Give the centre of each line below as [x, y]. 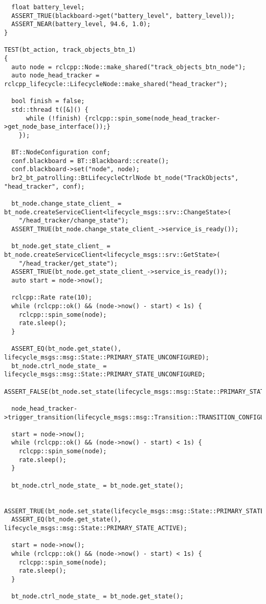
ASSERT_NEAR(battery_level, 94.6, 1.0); [81, 24]
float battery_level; [48, 7]
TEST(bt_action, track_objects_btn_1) [70, 50]
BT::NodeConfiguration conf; [61, 153]
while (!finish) [53, 118]
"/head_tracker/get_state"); [68, 263]
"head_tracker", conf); [45, 186]
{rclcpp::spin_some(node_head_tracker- [152, 118]
